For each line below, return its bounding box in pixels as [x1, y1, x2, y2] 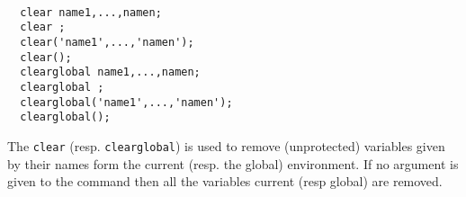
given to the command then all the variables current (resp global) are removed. [7, 172, 443, 191]
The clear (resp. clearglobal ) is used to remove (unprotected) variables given [7, 136, 445, 155]
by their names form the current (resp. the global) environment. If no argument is [7, 154, 459, 173]
